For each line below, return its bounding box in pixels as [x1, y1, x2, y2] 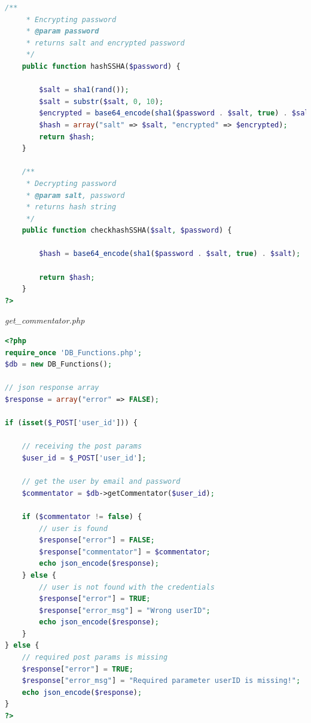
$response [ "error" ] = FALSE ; [39, 536, 155, 545]
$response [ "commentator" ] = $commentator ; [39, 547, 211, 556]
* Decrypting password [26, 179, 117, 188]
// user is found [39, 524, 108, 533]
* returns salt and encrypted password [26, 38, 185, 47]
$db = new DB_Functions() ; [5, 360, 112, 369]
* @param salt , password [26, 191, 125, 200]
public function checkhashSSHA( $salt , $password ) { [22, 226, 232, 235]
